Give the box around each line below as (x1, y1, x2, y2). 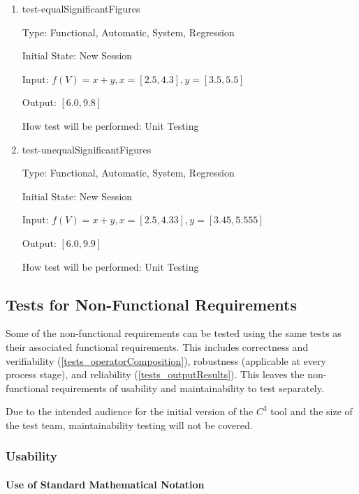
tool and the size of (270, 404, 353, 419)
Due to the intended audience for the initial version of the (6, 404, 254, 419)
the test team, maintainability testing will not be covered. (6, 417, 253, 432)
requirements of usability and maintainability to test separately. (51, 380, 324, 395)
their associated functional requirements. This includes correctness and (6, 339, 309, 354)
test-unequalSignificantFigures (22, 142, 152, 156)
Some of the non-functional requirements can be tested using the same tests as (6, 326, 342, 340)
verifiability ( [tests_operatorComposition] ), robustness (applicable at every (6, 353, 326, 368)
